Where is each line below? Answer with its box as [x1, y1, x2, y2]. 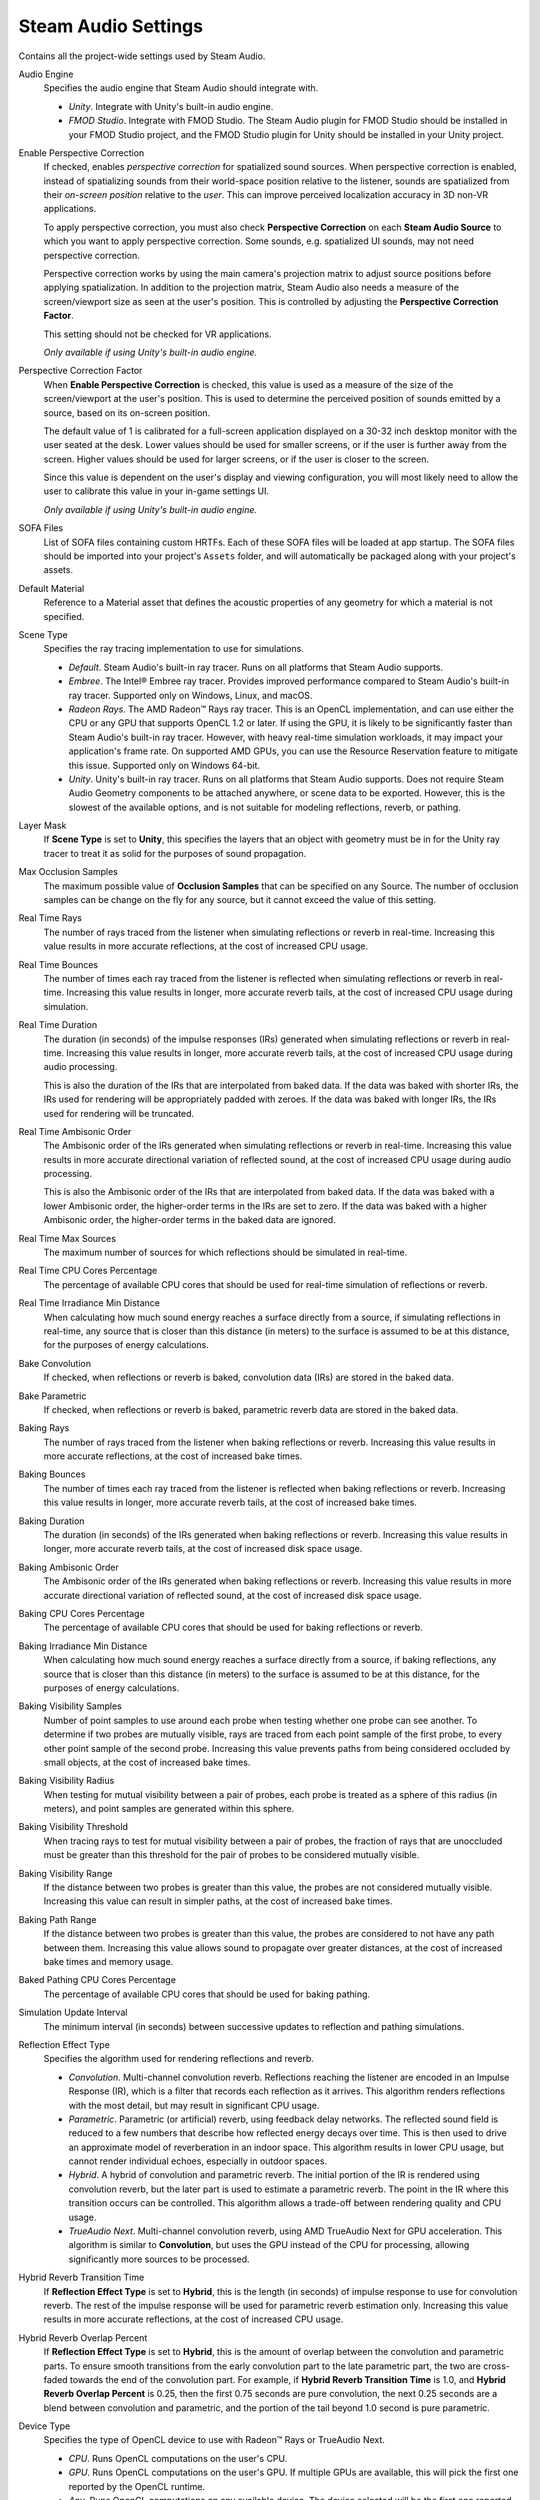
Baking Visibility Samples [18, 1700, 122, 1712]
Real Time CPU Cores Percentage [18, 1265, 158, 1277]
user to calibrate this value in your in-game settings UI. [43, 485, 270, 497]
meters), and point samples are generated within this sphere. [43, 1803, 295, 1815]
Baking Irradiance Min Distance [18, 1640, 148, 1652]
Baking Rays [18, 1422, 70, 1434]
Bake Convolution [18, 1357, 92, 1369]
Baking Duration [18, 1515, 85, 1527]
